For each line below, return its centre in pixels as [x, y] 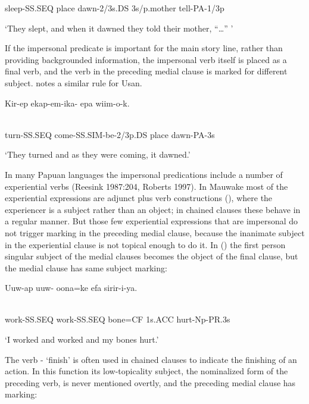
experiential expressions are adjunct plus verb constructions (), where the [139, 198]
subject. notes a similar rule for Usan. [74, 82]
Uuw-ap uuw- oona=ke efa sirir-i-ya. [71, 288]
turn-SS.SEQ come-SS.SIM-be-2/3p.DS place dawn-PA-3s [110, 134]
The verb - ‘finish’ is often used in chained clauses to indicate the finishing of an [151, 359]
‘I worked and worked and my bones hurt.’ [82, 339]
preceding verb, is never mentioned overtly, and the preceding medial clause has [150, 382]
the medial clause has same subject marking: [86, 267]
